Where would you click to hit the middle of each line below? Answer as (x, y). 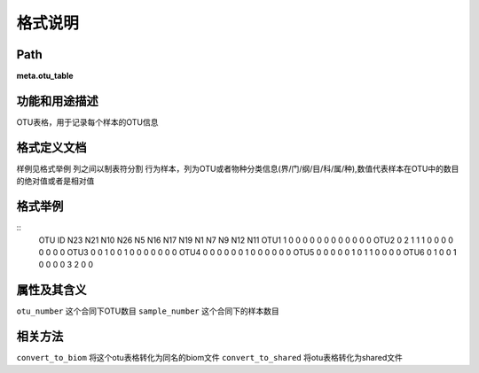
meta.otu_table (45, 76)
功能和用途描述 (57, 101)
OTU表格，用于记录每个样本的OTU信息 (87, 122)
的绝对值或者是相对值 (55, 181)
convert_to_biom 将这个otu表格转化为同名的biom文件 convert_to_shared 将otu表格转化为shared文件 (209, 358)
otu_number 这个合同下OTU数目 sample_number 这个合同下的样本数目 (148, 311)
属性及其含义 (51, 290)
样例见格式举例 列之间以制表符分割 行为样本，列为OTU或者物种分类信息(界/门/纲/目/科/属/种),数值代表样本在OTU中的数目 (238, 168)
